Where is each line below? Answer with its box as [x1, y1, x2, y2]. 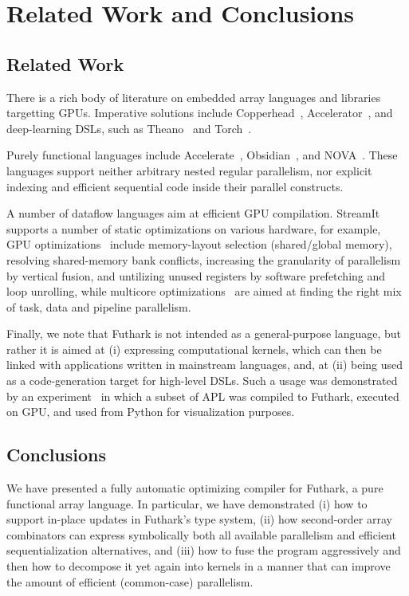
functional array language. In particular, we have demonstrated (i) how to [6, 495, 368, 512]
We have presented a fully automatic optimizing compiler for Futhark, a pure [6, 480, 383, 496]
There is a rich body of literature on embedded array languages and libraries [6, 88, 381, 105]
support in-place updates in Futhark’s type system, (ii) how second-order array [6, 511, 392, 527]
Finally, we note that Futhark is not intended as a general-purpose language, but [6, 325, 402, 342]
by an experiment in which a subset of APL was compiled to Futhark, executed [6, 387, 399, 404]
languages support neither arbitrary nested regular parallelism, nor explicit [6, 162, 372, 178]
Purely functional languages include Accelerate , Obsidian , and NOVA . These [6, 147, 398, 163]
